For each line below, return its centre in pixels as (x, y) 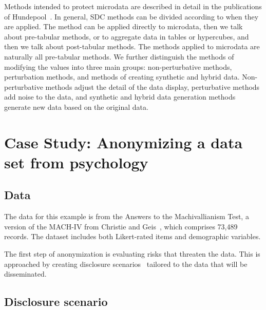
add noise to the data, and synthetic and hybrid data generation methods (120, 97)
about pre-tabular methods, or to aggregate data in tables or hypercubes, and (127, 36)
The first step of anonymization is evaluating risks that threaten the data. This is (132, 254)
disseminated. (25, 274)
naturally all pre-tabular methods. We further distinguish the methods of (119, 56)
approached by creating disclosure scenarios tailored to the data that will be (126, 264)
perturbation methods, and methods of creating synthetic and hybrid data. (122, 77)
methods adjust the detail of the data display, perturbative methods (153, 86)
